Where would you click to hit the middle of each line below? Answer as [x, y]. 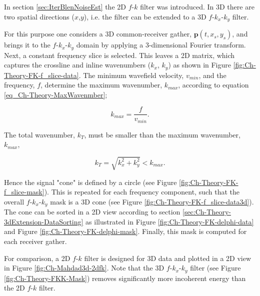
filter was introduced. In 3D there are [197, 6]
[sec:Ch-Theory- [207, 212]
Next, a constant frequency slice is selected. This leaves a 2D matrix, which [119, 55]
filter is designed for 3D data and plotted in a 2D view [168, 258]
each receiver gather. [35, 241]
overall [14, 201]
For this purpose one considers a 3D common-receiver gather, [98, 34]
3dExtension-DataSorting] [44, 221]
